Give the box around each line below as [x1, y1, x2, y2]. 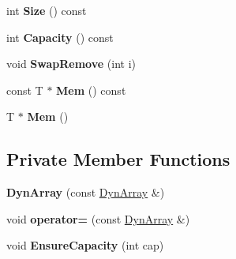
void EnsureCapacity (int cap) [6, 237, 164, 253]
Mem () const [56, 81, 126, 98]
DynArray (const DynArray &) [6, 184, 165, 201]
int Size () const [6, 2, 87, 18]
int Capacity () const [6, 28, 114, 45]
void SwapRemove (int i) [6, 55, 136, 72]
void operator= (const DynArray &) [6, 210, 190, 227]
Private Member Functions [6, 147, 230, 171]
